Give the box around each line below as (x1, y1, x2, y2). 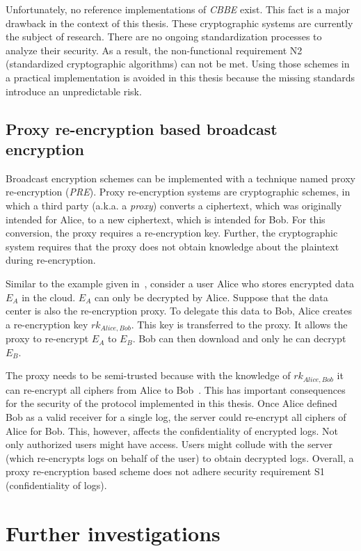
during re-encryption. (6, 253, 96, 267)
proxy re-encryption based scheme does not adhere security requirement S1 (6, 464, 325, 479)
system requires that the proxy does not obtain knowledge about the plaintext (6, 239, 339, 253)
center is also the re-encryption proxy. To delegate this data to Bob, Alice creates (6, 303, 353, 318)
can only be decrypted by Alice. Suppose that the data (94, 289, 328, 304)
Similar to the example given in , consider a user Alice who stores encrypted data (6, 275, 354, 290)
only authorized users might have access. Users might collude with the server (6, 437, 333, 452)
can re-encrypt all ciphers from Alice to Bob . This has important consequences (6, 382, 346, 397)
